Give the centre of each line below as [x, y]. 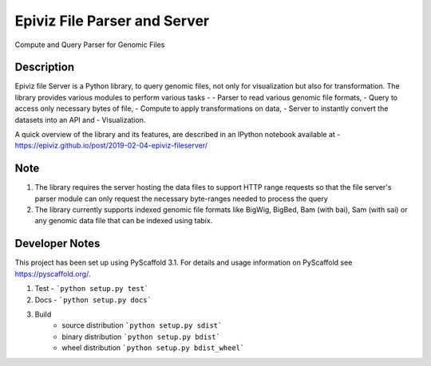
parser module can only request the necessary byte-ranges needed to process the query [182, 199]
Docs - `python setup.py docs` [93, 300]
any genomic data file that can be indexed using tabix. [124, 221]
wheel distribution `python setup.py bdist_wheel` [153, 348]
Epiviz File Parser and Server [112, 21]
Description [45, 67]
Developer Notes [57, 244]
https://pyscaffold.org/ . [53, 274]
